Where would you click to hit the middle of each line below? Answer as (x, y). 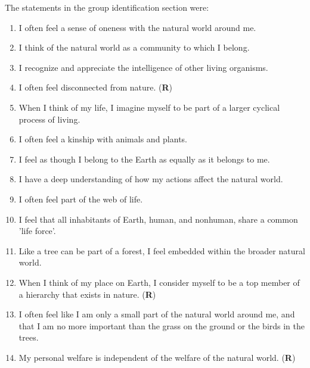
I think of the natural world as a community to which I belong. (134, 47)
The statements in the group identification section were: (107, 7)
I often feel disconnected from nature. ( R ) (96, 87)
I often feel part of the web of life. (81, 199)
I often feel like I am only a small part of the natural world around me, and (157, 314)
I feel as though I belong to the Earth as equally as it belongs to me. (144, 159)
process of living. (49, 119)
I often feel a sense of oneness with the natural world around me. (137, 27)
